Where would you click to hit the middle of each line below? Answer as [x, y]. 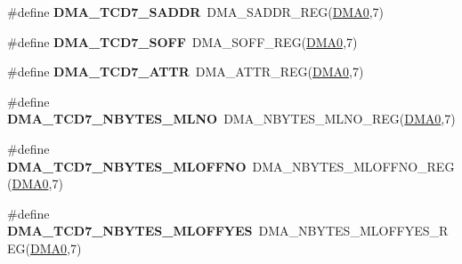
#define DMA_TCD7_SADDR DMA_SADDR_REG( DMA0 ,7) [196, 12]
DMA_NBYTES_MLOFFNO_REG [353, 166]
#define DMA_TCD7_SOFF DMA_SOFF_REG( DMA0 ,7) [182, 41]
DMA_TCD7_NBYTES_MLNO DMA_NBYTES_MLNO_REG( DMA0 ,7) [231, 119]
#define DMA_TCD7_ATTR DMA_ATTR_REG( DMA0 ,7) [186, 72]
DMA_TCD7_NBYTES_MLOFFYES [130, 231]
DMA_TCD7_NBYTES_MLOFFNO [127, 166]
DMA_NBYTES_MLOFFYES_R [353, 231]
